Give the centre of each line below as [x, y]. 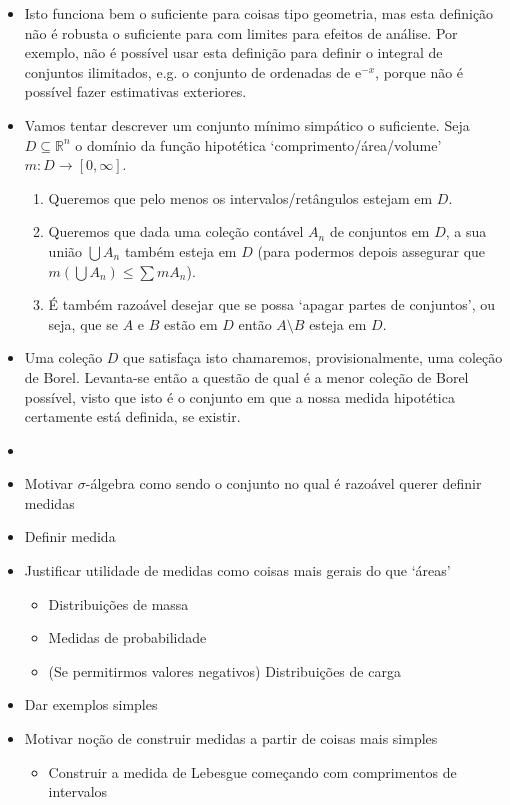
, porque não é [419, 71]
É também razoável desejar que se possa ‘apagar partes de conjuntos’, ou [272, 304]
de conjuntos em [379, 231]
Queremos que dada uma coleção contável [176, 231]
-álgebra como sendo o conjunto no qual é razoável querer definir [283, 483]
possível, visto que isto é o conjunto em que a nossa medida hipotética [239, 396]
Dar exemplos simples [91, 704]
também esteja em [180, 250]
